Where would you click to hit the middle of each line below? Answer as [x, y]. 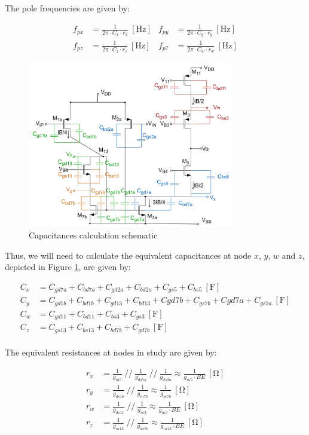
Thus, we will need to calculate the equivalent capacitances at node [128, 255]
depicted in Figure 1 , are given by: [68, 267]
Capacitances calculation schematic [93, 235]
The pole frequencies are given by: [67, 8]
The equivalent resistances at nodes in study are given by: [111, 352]
